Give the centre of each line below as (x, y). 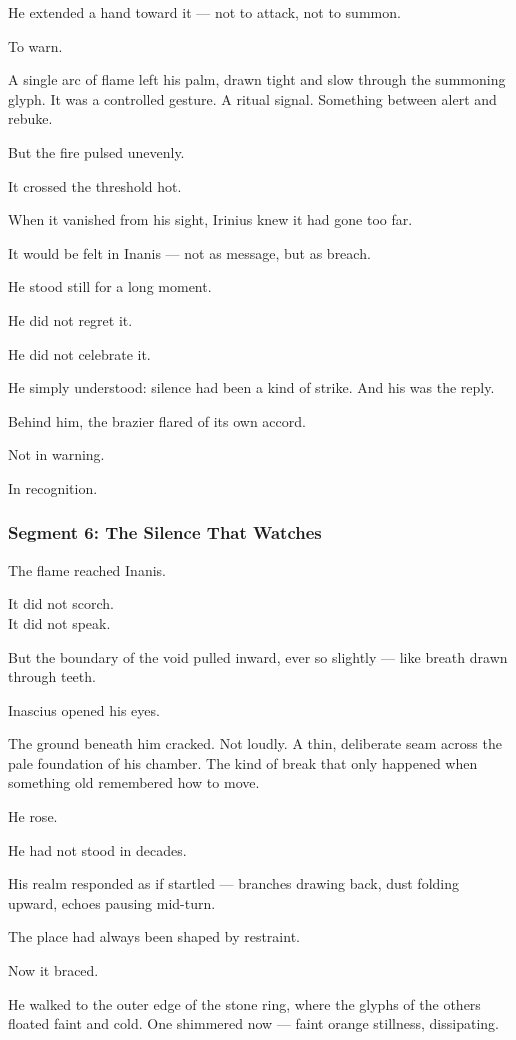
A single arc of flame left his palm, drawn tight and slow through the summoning (257, 79)
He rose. (33, 816)
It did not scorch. (61, 603)
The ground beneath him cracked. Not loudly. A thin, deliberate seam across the (255, 743)
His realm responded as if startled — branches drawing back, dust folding (234, 883)
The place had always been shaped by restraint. (154, 936)
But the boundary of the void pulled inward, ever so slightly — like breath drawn (258, 656)
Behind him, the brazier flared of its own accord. (157, 420)
